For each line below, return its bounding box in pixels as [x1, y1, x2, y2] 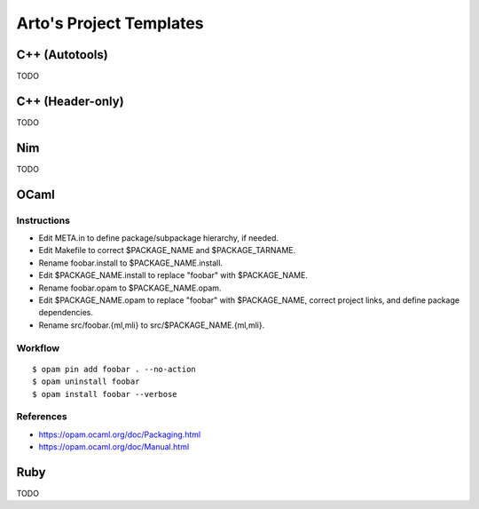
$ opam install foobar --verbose [32, 389, 177, 399]
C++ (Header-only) [16, 93, 124, 108]
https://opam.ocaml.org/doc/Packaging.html [38, 429, 201, 440]
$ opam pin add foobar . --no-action [32, 364, 197, 374]
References [16, 410, 67, 423]
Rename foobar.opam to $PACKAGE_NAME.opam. [38, 282, 222, 293]
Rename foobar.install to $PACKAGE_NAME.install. [38, 258, 224, 268]
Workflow [16, 342, 60, 354]
